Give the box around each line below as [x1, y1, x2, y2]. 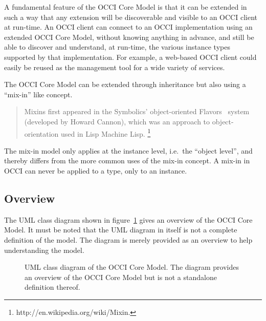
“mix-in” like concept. [4, 89, 73, 99]
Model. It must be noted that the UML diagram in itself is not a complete [4, 224, 237, 235]
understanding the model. [4, 244, 84, 255]
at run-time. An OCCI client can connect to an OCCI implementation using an [4, 22, 253, 32]
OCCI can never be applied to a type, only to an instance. [4, 165, 187, 176]
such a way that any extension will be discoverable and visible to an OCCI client [4, 11, 257, 22]
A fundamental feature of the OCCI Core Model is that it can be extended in [4, 2, 247, 12]
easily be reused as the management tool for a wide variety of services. [4, 61, 225, 72]
